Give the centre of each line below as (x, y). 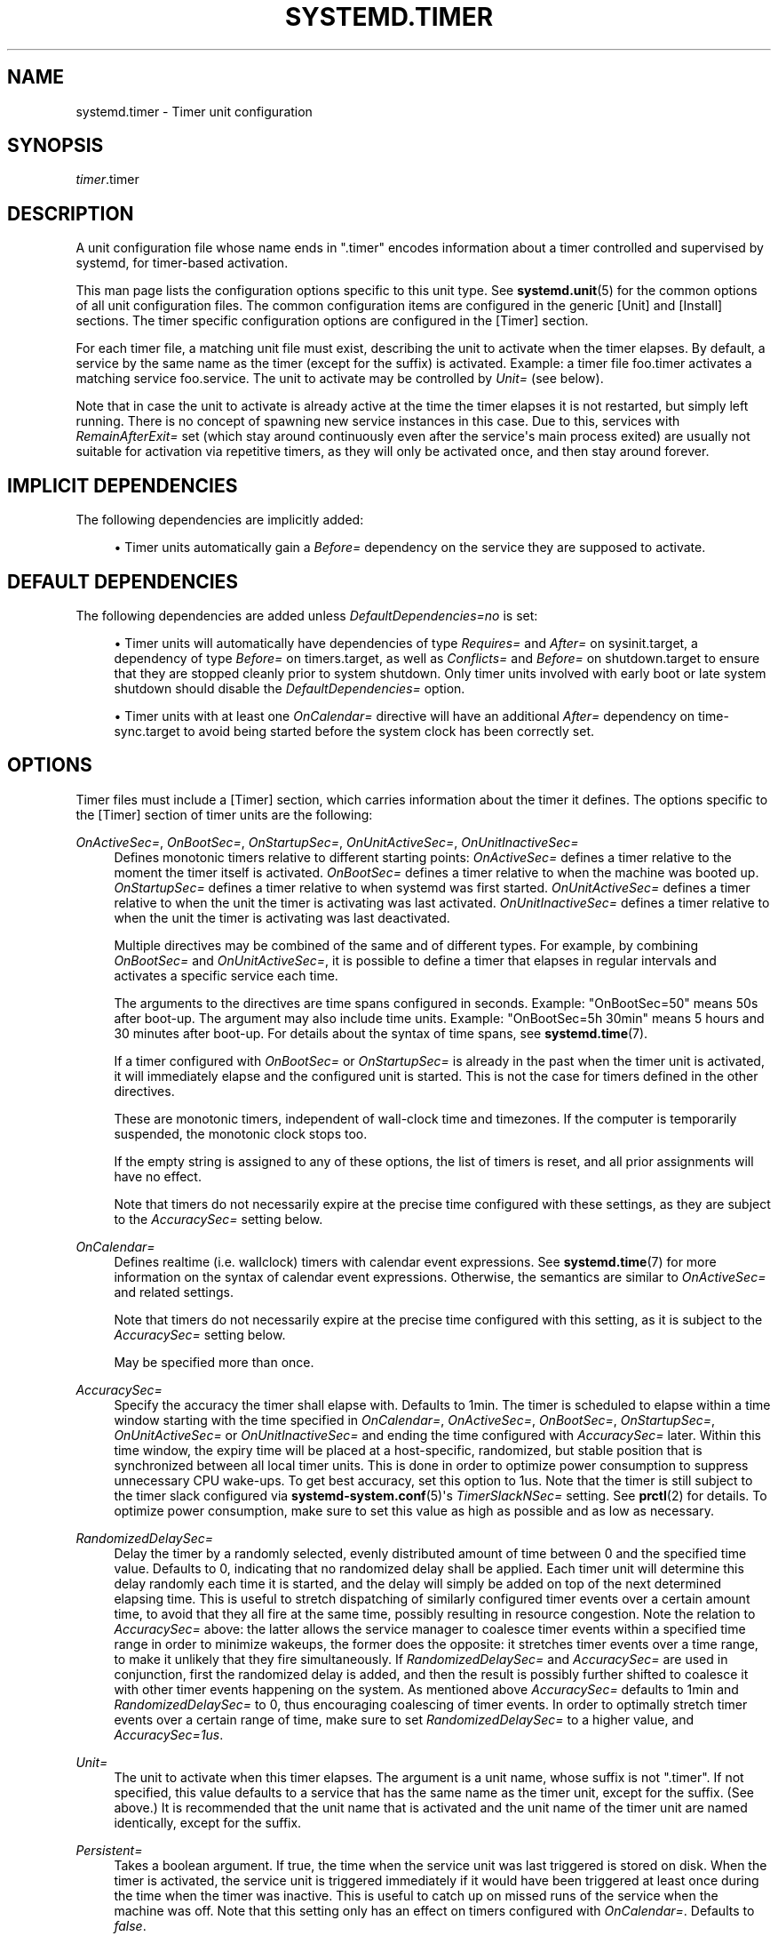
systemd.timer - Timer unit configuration (194, 111)
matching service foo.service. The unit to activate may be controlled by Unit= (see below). (340, 379)
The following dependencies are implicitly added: (220, 520)
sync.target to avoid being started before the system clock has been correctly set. (354, 731)
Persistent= (109, 1850)
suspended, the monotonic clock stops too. (241, 1133)
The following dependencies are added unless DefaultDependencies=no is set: (307, 615)
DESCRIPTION (71, 213)
